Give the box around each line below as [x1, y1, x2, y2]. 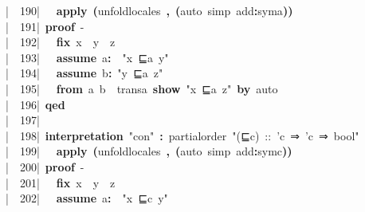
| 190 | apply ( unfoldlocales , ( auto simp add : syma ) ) [6, 2, 293, 18]
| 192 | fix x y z [6, 33, 116, 50]
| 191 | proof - [6, 18, 84, 34]
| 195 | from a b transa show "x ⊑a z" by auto [6, 80, 278, 96]
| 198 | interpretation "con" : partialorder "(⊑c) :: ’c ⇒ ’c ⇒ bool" [6, 127, 359, 143]
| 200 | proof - [6, 158, 84, 175]
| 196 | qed [6, 96, 65, 112]
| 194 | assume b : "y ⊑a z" [6, 65, 163, 81]
